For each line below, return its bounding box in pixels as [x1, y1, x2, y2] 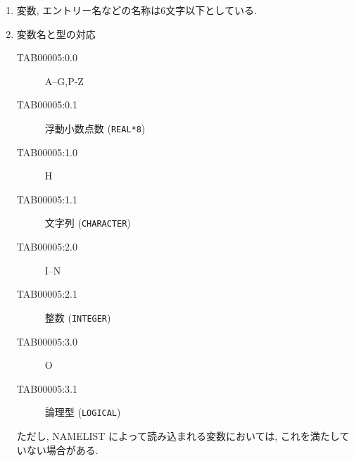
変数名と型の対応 [16, 26, 96, 41]
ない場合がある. [26, 442, 99, 457]
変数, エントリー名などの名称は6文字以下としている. [16, 3, 257, 17]
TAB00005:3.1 [16, 381, 77, 396]
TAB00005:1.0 [16, 144, 77, 159]
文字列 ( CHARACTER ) [44, 215, 131, 230]
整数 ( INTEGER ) [44, 310, 111, 324]
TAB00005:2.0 [16, 239, 77, 254]
